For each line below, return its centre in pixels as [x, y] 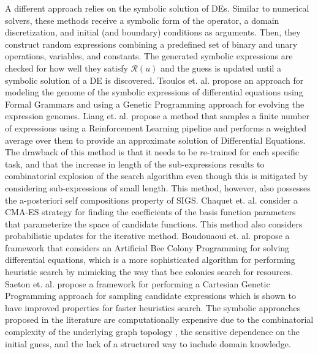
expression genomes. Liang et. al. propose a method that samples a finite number [157, 116]
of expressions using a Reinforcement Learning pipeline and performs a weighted [156, 127]
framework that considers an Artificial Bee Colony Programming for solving [147, 247]
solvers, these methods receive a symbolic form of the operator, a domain [142, 20]
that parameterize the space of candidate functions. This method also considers [154, 223]
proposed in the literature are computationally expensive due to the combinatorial [159, 319]
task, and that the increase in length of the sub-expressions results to [135, 164]
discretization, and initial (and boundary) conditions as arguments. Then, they [153, 32]
